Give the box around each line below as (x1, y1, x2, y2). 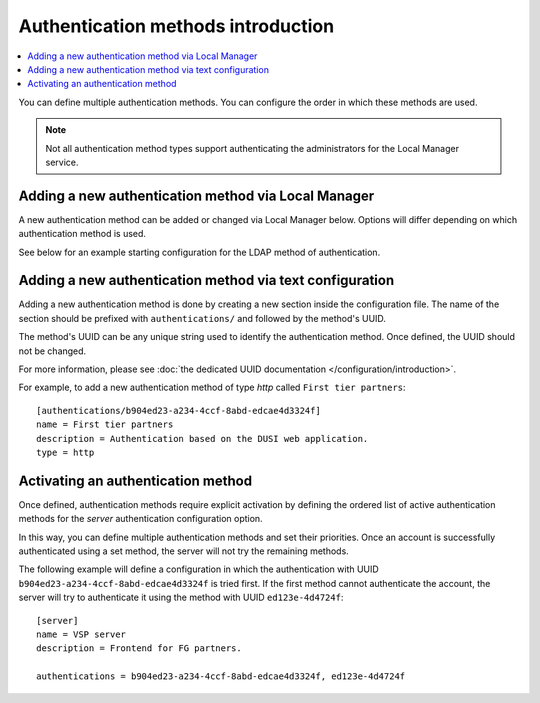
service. (45, 156, 79, 168)
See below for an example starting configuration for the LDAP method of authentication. (18, 246, 381, 258)
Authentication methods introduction (18, 15, 335, 37)
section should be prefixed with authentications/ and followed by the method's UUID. (18, 312, 387, 324)
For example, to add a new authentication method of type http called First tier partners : (18, 381, 406, 394)
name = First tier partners (36, 419, 174, 430)
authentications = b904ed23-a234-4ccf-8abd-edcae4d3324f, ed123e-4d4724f (36, 671, 406, 682)
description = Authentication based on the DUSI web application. (36, 433, 369, 444)
